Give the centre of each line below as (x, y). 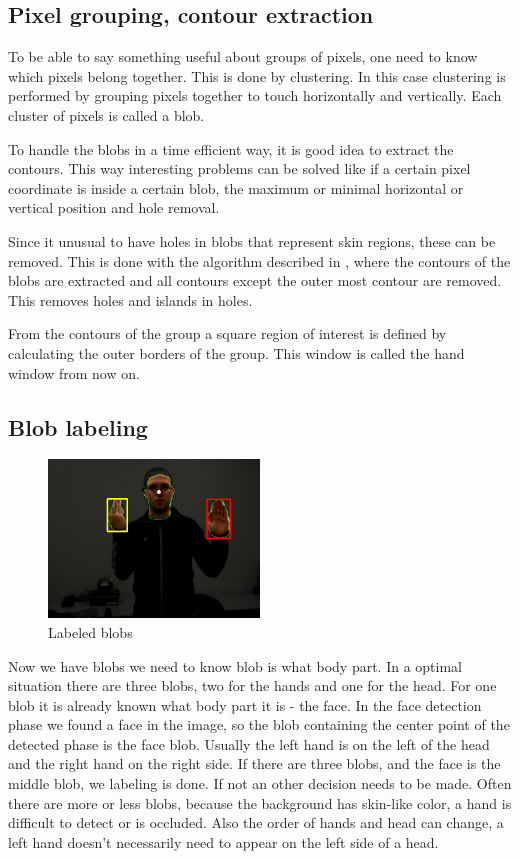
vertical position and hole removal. (114, 207)
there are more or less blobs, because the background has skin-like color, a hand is (260, 802)
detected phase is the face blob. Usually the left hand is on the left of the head (249, 743)
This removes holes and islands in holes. (130, 299)
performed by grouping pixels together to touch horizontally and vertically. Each (255, 95)
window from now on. (74, 372)
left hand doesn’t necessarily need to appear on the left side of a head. (223, 841)
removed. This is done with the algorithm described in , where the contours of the (259, 260)
